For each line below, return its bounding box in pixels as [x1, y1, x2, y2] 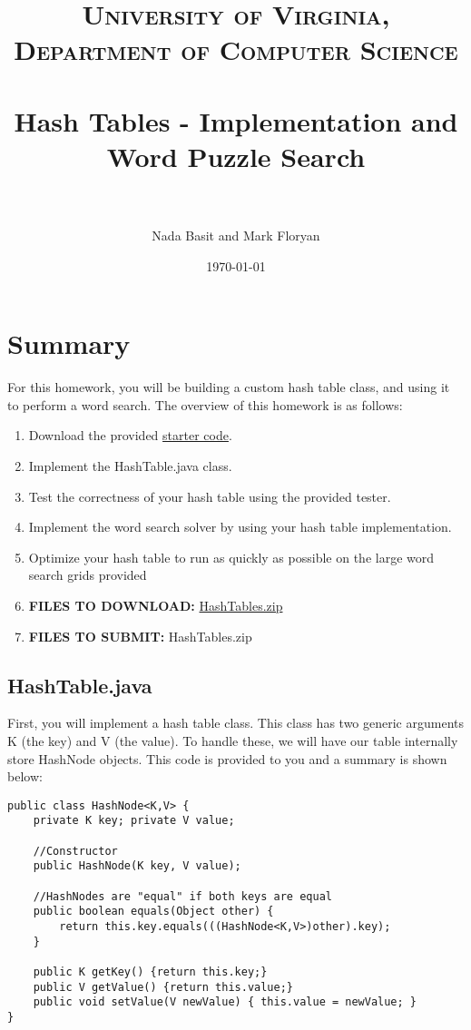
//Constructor [33, 844, 118, 858]
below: [7, 767, 43, 786]
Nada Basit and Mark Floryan [152, 226, 320, 245]
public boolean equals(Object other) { [33, 905, 274, 918]
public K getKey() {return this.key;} [33, 965, 268, 978]
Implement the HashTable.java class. [28, 456, 232, 475]
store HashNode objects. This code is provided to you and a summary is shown [7, 749, 447, 768]
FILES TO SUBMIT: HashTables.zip [28, 626, 252, 645]
